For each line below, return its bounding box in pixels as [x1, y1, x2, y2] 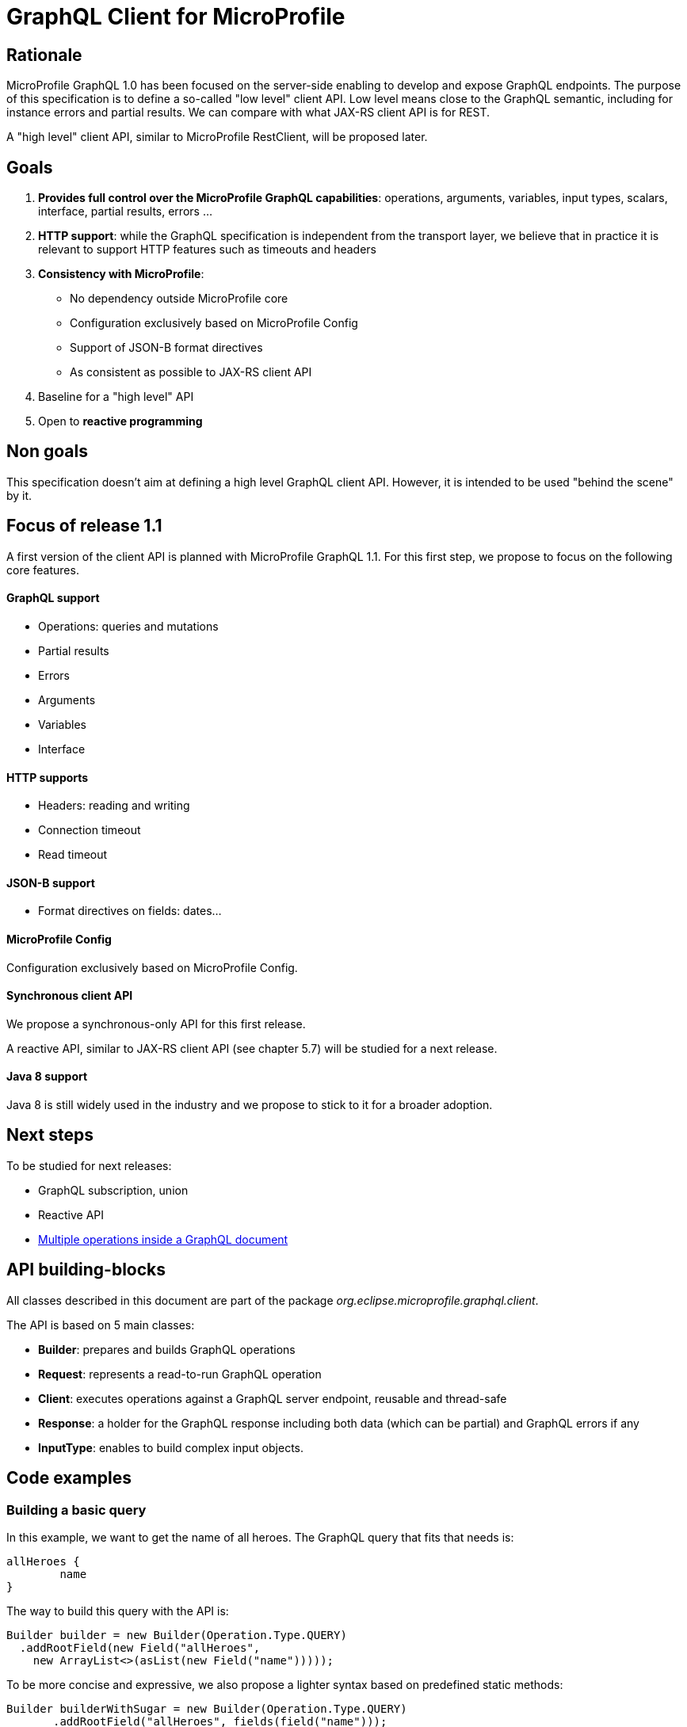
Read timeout [38, 848, 108, 862]
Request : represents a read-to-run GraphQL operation [38, 1367, 322, 1381]
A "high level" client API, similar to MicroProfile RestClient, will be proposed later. [6, 130, 428, 144]
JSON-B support [6, 875, 95, 890]
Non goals [6, 441, 88, 462]
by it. [6, 488, 32, 502]
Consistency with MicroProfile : [38, 267, 204, 281]
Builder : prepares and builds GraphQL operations [38, 1342, 296, 1356]
